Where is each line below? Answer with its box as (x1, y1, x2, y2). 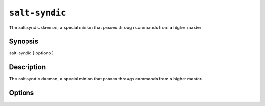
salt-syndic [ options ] (9, 50, 54, 56)
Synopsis (9, 37, 39, 46)
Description (9, 63, 46, 71)
